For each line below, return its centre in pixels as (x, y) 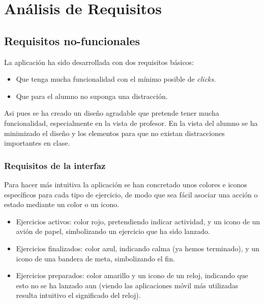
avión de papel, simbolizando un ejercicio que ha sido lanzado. (113, 231)
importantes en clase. (37, 143)
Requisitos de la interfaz (55, 165)
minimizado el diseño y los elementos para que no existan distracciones (114, 133)
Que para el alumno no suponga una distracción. (92, 96)
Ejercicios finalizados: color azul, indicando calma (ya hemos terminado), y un (138, 248)
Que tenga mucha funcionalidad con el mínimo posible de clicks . (116, 79)
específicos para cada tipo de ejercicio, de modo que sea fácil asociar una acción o (131, 194)
